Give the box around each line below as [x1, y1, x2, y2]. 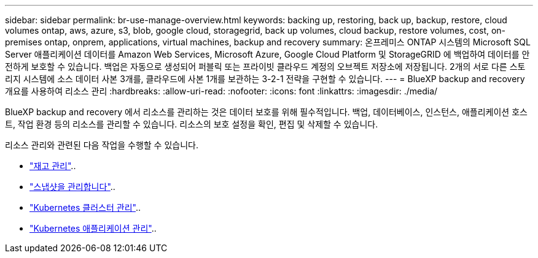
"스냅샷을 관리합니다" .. [29, 181, 115, 192]
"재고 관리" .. [29, 161, 76, 171]
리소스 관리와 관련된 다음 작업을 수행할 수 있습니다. [5, 140, 198, 150]
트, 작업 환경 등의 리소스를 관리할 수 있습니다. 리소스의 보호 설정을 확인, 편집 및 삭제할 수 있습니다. [5, 119, 378, 129]
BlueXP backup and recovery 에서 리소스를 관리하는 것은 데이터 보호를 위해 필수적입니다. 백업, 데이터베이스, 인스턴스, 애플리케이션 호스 [5, 107, 528, 117]
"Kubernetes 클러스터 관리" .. [29, 202, 141, 213]
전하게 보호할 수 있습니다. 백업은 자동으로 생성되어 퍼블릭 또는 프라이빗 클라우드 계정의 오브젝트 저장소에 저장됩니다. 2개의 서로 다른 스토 [5, 61, 526, 72]
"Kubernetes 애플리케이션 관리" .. [29, 223, 157, 233]
